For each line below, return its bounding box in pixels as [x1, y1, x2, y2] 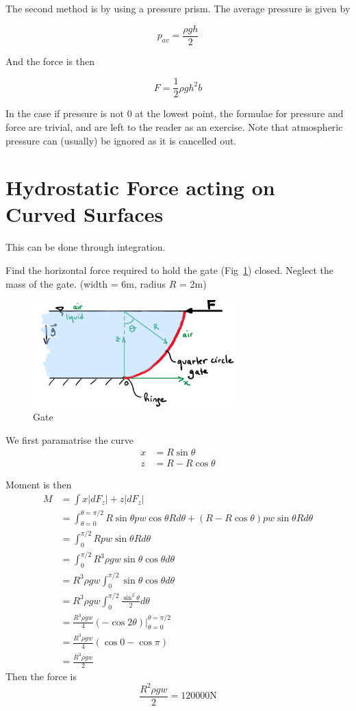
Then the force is [5, 669, 77, 683]
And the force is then [5, 53, 95, 68]
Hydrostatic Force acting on [5, 173, 275, 201]
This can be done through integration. [5, 240, 166, 254]
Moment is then [5, 477, 72, 492]
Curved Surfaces [5, 200, 164, 228]
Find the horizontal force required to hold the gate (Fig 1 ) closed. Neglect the [5, 263, 333, 277]
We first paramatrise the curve [5, 432, 133, 447]
